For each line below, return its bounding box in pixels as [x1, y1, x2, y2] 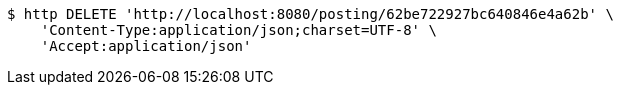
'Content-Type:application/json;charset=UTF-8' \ [40, 22, 437, 38]
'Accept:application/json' [40, 38, 252, 54]
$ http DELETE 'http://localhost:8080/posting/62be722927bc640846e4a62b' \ [7, 6, 614, 22]
